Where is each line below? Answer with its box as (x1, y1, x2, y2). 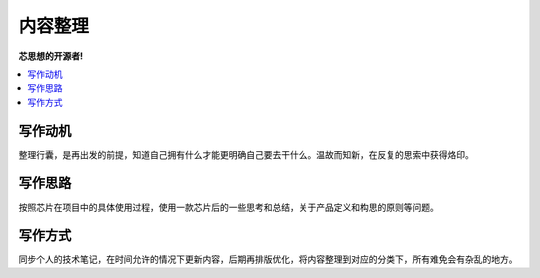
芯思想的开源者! (18, 50, 84, 62)
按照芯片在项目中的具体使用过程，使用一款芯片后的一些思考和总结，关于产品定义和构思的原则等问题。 (18, 201, 439, 213)
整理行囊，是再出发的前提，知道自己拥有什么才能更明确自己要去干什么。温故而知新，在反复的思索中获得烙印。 (18, 148, 474, 160)
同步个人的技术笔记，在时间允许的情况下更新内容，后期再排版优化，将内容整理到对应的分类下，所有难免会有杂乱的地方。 (18, 253, 518, 265)
